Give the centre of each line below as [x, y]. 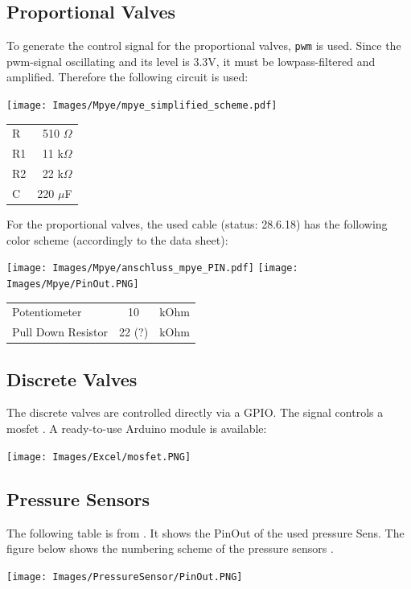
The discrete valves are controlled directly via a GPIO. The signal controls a [195, 412]
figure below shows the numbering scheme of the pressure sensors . [170, 548]
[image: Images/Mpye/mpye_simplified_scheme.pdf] [142, 106]
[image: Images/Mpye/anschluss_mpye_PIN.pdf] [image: [152, 268]
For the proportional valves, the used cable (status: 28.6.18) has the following [197, 224]
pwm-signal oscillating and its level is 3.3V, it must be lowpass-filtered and [191, 61]
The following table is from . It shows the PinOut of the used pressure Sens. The [205, 532]
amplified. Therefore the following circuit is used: [127, 77]
